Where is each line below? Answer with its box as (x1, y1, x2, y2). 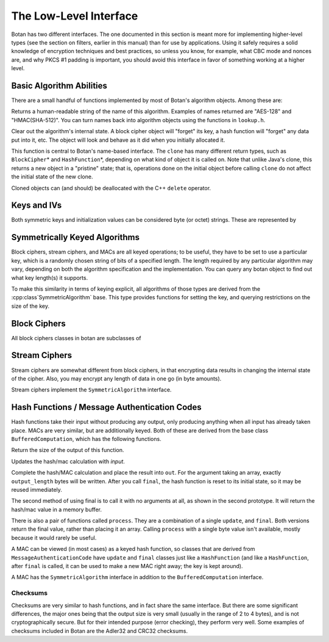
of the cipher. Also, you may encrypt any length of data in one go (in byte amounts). (11, 374, 222, 382)
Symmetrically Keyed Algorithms (11, 232, 140, 243)
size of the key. (11, 302, 50, 310)
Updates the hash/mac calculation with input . (11, 458, 125, 465)
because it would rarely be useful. (11, 534, 97, 541)
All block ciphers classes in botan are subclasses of (11, 334, 141, 341)
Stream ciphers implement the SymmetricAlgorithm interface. (11, 386, 172, 393)
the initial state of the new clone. (11, 173, 93, 180)
